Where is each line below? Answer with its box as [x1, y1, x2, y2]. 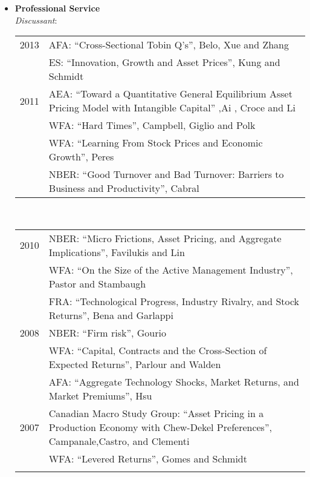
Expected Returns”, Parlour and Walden [48, 357, 221, 371]
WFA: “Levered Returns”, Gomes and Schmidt [48, 451, 247, 465]
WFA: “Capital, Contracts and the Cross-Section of [48, 343, 267, 357]
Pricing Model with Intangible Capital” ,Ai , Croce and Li [48, 100, 295, 115]
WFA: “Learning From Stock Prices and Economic [48, 136, 263, 150]
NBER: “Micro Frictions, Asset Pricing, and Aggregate [48, 231, 282, 245]
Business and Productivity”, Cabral [48, 181, 199, 196]
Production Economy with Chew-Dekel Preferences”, [48, 419, 272, 434]
